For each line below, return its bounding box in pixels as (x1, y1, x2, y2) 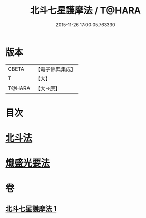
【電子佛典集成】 (35, 66, 76, 73)
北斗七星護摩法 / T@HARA (30, 5, 141, 16)
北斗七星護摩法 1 (5, 204, 57, 213)
